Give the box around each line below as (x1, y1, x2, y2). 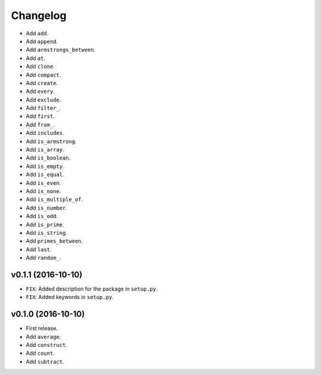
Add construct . (26, 342, 68, 349)
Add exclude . (26, 96, 61, 103)
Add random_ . (26, 254, 61, 261)
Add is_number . (26, 204, 68, 211)
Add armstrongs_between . (26, 46, 96, 53)
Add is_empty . (26, 162, 65, 169)
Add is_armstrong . (26, 137, 77, 145)
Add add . (26, 30, 49, 37)
